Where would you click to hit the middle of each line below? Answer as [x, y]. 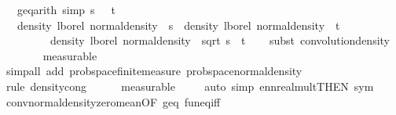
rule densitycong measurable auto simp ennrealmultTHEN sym [190, 86]
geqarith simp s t [66, 9]
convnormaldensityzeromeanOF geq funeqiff [113, 101]
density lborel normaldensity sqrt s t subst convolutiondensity [220, 40]
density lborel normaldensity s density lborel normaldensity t [178, 25]
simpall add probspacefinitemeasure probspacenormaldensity [154, 71]
